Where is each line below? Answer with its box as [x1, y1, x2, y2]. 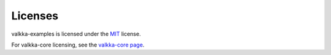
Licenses [11, 9, 59, 22]
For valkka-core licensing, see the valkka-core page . [11, 41, 145, 48]
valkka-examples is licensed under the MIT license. [11, 30, 141, 37]
